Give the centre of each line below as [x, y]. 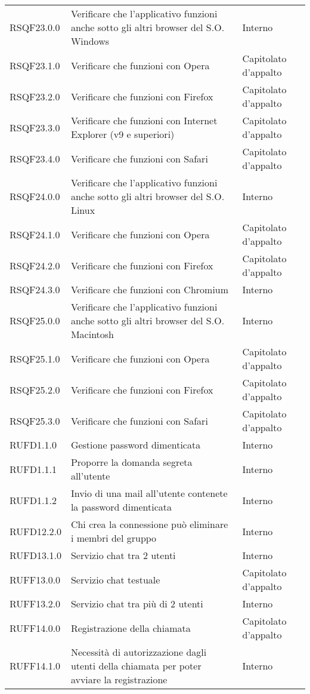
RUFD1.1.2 [33, 500]
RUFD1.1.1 [33, 469]
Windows [90, 41]
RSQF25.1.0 [35, 358]
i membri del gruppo [114, 538]
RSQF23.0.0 [35, 27]
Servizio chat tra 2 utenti [123, 555]
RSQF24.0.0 [35, 196]
